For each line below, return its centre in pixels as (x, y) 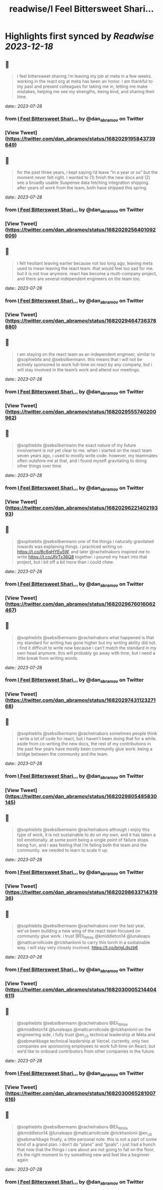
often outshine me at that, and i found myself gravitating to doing (82, 461)
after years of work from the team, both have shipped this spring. (82, 187)
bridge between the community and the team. (63, 754)
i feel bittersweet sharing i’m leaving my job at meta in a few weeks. (84, 76)
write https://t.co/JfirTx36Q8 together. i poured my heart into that (82, 557)
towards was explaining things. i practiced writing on (70, 546)
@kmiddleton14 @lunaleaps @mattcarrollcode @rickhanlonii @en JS (84, 1133)
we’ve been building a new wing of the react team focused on (79, 931)
